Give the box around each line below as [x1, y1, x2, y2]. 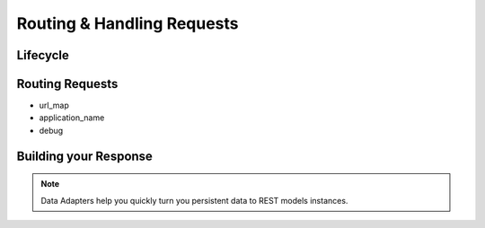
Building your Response [16, 148, 153, 163]
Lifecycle [16, 48, 69, 63]
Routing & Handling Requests [16, 13, 239, 33]
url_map [39, 100, 69, 111]
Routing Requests [16, 76, 119, 92]
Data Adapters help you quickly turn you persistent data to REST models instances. [40, 195, 348, 206]
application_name [39, 112, 105, 123]
